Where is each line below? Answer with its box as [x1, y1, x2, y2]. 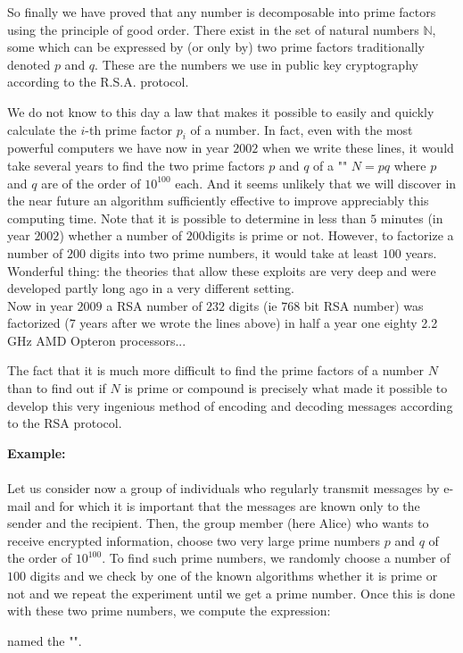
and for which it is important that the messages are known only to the [35, 496, 420, 515]
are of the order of [41, 173, 141, 192]
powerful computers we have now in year [7, 138, 229, 157]
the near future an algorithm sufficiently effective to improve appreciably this [7, 191, 429, 210]
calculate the [7, 120, 77, 138]
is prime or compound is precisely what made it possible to [124, 379, 448, 398]
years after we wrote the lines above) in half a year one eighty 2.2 [79, 314, 438, 332]
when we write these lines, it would [262, 138, 454, 157]
